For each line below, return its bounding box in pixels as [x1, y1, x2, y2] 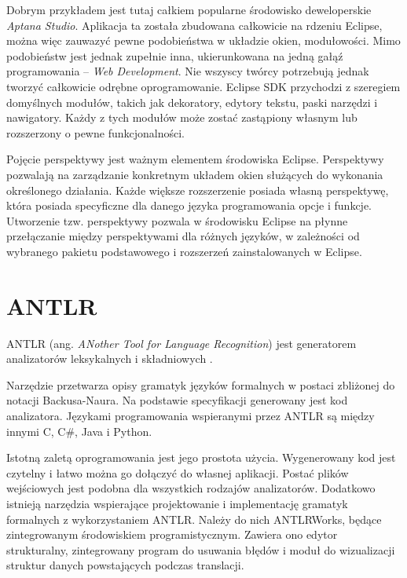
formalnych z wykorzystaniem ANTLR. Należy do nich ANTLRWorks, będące [6, 510, 382, 527]
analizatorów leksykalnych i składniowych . [6, 350, 213, 367]
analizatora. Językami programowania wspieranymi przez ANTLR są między [6, 408, 375, 423]
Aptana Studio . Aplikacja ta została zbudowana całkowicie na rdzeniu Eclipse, [6, 16, 383, 33]
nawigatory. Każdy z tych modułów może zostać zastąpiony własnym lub [6, 109, 357, 126]
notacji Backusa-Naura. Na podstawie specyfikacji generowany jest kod [6, 392, 348, 408]
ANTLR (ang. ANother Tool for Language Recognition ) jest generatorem [6, 335, 357, 351]
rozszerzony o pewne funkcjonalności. [6, 124, 185, 141]
